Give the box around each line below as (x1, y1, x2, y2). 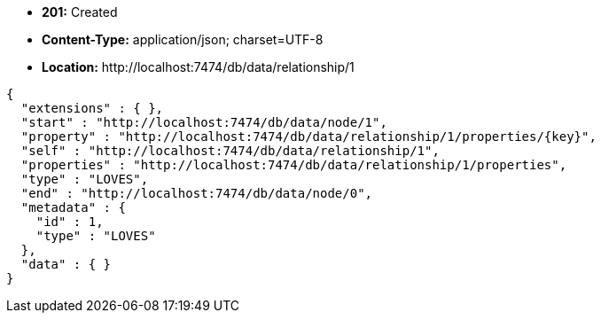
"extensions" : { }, (20, 101, 164, 115)
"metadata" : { (20, 200, 126, 215)
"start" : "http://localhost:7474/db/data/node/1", (20, 115, 387, 129)
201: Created (42, 4, 118, 20)
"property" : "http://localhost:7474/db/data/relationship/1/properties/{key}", (20, 129, 597, 144)
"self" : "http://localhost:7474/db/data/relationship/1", (20, 144, 440, 158)
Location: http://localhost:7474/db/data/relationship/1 (42, 59, 355, 74)
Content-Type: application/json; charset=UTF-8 (42, 32, 324, 47)
